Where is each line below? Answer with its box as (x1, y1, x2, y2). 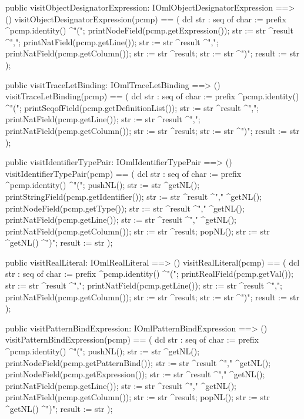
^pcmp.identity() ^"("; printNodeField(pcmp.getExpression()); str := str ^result (5, 24, 293, 36)
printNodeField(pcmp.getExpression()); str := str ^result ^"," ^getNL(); (5, 368, 265, 380)
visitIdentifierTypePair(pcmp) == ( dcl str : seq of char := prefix (5, 167, 242, 179)
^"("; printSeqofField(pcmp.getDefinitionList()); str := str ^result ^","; (5, 101, 259, 113)
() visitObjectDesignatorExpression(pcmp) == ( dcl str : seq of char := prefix (5, 12, 286, 25)
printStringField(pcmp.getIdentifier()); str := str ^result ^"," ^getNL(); (5, 190, 262, 202)
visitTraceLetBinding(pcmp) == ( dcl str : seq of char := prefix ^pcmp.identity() (5, 90, 299, 102)
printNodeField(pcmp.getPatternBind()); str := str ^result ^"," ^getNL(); (5, 356, 271, 368)
